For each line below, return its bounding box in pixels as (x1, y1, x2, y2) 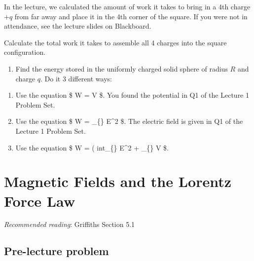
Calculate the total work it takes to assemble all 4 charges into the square (4, 37, 227, 47)
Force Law (4, 190, 75, 211)
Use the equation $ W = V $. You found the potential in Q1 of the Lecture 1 (15, 90, 249, 100)
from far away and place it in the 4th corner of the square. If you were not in (14, 11, 248, 21)
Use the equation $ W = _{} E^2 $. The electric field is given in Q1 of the (15, 116, 243, 126)
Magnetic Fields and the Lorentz (4, 171, 232, 191)
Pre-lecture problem (4, 243, 109, 259)
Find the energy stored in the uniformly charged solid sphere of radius (15, 63, 228, 74)
